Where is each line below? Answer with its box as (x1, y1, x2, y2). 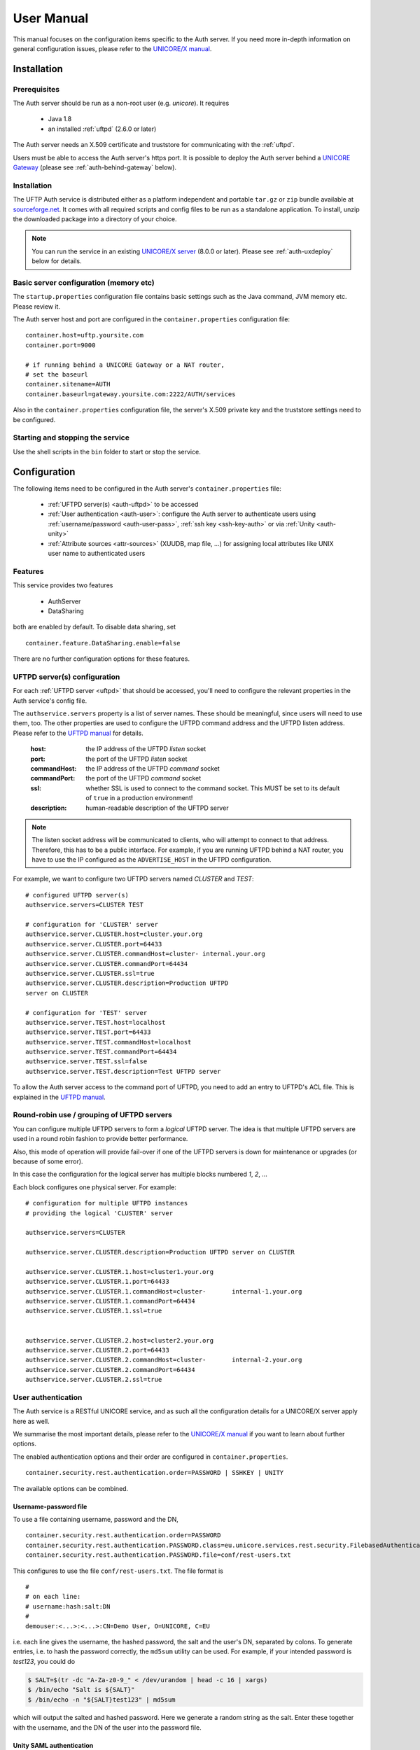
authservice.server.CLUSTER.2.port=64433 (25, 1346, 169, 1354)
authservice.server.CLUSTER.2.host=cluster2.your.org (25, 1336, 213, 1344)
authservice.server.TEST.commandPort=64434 (25, 1048, 177, 1056)
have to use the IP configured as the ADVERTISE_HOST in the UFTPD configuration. (31, 855, 272, 864)
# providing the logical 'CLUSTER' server (25, 1209, 174, 1217)
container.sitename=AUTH (25, 380, 111, 388)
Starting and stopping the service (13, 433, 129, 442)
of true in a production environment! (85, 794, 193, 802)
